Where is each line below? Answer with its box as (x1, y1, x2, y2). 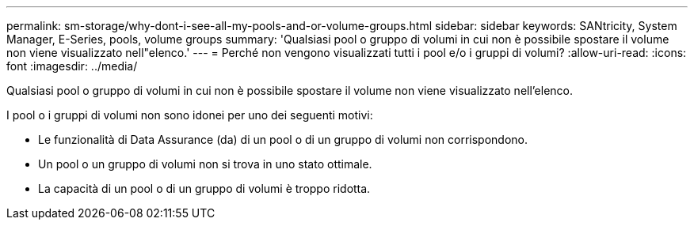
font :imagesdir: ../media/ (6, 59, 138, 73)
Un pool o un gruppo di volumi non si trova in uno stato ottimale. (38, 157, 372, 171)
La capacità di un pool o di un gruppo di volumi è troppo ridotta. (38, 182, 371, 195)
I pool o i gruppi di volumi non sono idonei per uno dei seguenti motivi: (6, 108, 373, 122)
